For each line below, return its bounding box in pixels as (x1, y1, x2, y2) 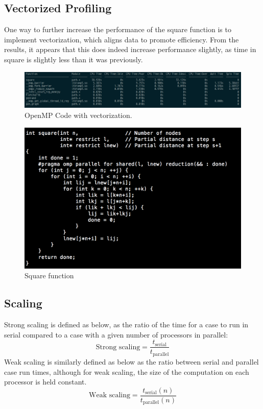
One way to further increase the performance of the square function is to (4, 24, 231, 35)
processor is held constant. (4, 376, 87, 387)
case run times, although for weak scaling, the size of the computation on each (4, 366, 249, 377)
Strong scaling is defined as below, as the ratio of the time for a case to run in (4, 319, 249, 330)
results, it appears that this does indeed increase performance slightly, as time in (4, 44, 256, 55)
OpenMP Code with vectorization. (25, 109, 132, 120)
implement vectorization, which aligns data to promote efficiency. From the (4, 34, 239, 44)
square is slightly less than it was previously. (4, 54, 143, 64)
